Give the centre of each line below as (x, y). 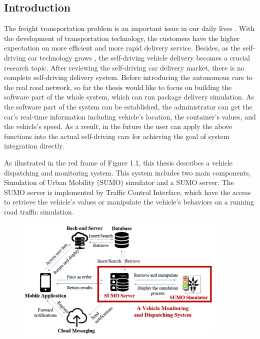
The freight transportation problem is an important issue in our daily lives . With (129, 28)
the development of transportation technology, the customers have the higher (122, 38)
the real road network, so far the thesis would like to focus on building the (118, 87)
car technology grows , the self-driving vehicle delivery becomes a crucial (139, 57)
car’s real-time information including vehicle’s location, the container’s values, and (130, 116)
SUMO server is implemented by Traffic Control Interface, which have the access (127, 192)
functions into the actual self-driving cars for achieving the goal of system (117, 136)
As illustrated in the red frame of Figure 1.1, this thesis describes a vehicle (118, 162)
